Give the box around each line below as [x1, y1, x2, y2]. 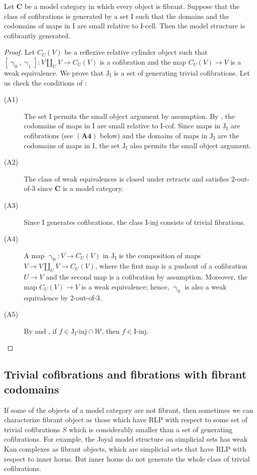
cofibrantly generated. [4, 30, 71, 40]
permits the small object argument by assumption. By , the [54, 110, 235, 121]
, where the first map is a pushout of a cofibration [95, 261, 248, 271]
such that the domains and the [135, 10, 229, 21]
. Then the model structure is [155, 20, 245, 31]
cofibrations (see [24, 130, 73, 140]
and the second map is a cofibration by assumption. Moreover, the [46, 272, 248, 282]
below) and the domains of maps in [100, 130, 207, 140]
